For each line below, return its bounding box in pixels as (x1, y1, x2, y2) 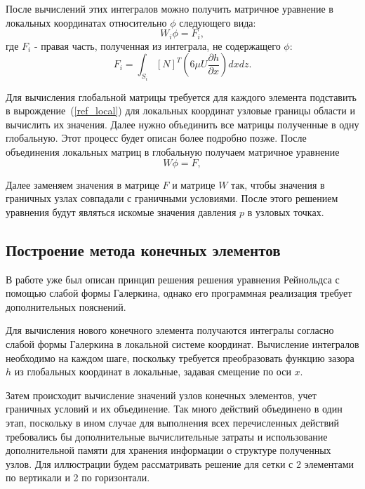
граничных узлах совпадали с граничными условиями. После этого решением (6, 191, 338, 206)
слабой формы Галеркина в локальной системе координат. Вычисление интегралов (6, 337, 359, 351)
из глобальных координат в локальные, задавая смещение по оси (14, 364, 291, 379)
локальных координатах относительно (6, 15, 167, 29)
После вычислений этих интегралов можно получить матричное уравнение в (6, 1, 333, 15)
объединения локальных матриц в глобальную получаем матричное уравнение (6, 145, 340, 159)
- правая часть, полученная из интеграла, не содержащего (34, 38, 281, 53)
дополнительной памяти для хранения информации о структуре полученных (6, 443, 331, 457)
